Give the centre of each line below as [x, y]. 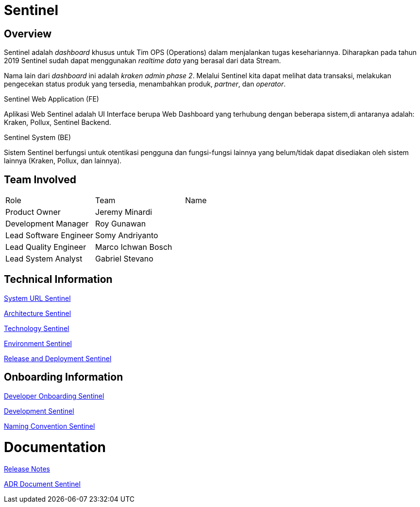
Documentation [55, 447]
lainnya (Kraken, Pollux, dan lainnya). [63, 161]
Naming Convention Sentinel [50, 426]
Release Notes [27, 469]
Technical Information [58, 280]
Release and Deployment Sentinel [58, 358]
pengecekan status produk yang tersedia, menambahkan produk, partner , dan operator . [145, 84]
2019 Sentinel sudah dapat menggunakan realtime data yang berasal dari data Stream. [143, 61]
